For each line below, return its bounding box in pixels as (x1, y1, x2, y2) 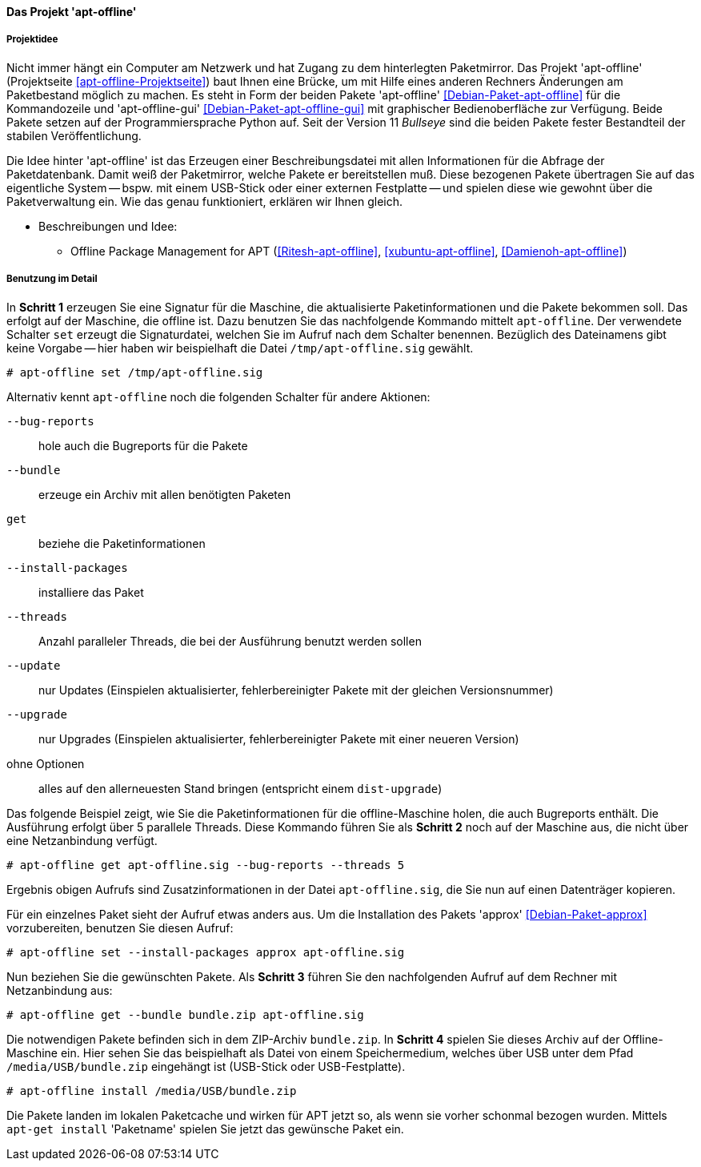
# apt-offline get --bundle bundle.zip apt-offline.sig (6, 1008, 364, 1021)
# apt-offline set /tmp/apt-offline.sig (6, 365, 263, 379)
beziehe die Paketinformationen (38, 536, 206, 550)
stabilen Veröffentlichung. (6, 128, 142, 143)
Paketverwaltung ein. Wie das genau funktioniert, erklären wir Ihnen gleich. (6, 194, 403, 208)
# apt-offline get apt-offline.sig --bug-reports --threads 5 (6, 858, 405, 871)
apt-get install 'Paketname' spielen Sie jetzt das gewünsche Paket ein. (6, 1121, 404, 1136)
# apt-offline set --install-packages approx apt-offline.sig (6, 945, 405, 959)
